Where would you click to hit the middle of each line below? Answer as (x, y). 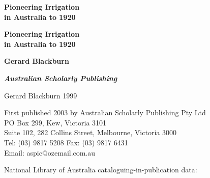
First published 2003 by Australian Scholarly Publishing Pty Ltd (105, 112)
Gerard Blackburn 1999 (41, 95)
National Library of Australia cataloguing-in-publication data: (101, 170)
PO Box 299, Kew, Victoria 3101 (55, 122)
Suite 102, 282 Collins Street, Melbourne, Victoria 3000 (90, 132)
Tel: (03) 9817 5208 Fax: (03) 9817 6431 (66, 142)
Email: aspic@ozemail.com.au (50, 152)
